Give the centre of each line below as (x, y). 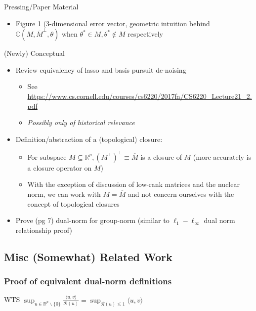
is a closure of (161, 156)
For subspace (47, 156)
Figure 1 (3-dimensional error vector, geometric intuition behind (113, 23)
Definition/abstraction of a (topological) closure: (89, 139)
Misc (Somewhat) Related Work (88, 256)
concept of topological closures (73, 203)
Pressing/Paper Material (41, 6)
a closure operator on (60, 167)
